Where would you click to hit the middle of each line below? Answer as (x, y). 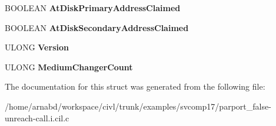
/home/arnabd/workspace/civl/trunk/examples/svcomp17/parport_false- (138, 106)
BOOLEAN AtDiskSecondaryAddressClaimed (97, 27)
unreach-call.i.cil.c (37, 118)
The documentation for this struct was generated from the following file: (135, 86)
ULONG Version (37, 47)
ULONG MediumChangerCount (69, 67)
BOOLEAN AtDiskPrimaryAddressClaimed (93, 8)
